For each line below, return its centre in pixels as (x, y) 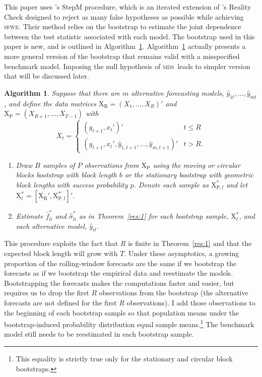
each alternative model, (51, 226)
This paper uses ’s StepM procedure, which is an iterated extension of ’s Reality (128, 7)
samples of (59, 165)
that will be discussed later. (47, 76)
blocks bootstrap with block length (66, 175)
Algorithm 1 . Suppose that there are (62, 92)
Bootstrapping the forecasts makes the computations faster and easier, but (119, 282)
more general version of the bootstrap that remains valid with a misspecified (122, 56)
